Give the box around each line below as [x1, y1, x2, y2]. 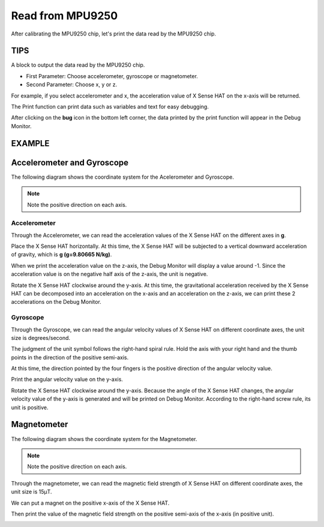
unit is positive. [11, 404, 49, 411]
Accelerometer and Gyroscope [11, 157, 129, 168]
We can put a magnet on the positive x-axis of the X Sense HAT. [11, 499, 170, 507]
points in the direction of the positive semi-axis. [11, 354, 129, 361]
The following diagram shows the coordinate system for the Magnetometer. [11, 435, 197, 442]
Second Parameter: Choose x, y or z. [26, 81, 118, 88]
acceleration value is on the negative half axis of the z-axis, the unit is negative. [11, 271, 208, 278]
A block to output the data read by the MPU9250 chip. [11, 61, 145, 69]
